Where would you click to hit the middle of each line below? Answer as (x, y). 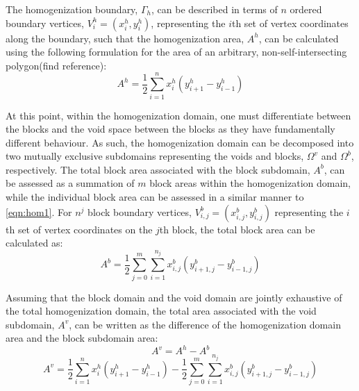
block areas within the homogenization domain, (250, 183)
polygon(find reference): (56, 65)
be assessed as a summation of (70, 183)
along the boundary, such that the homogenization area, (125, 38)
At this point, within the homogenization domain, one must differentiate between (178, 115)
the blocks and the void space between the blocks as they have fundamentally (170, 129)
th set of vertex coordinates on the (79, 229)
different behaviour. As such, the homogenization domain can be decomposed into (180, 142)
